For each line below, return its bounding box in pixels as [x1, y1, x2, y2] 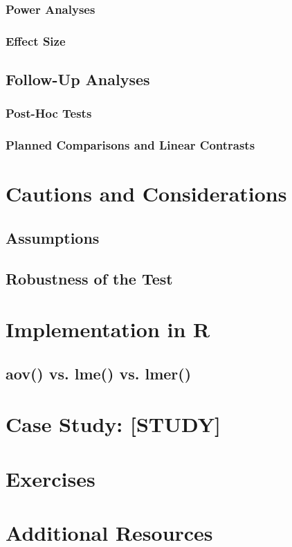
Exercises [6, 464, 95, 492]
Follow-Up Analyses [6, 69, 150, 90]
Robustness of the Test [6, 267, 173, 289]
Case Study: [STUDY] [6, 410, 221, 438]
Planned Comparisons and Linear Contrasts [6, 136, 255, 154]
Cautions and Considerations [6, 179, 287, 208]
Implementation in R [6, 315, 210, 343]
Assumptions [6, 226, 100, 248]
